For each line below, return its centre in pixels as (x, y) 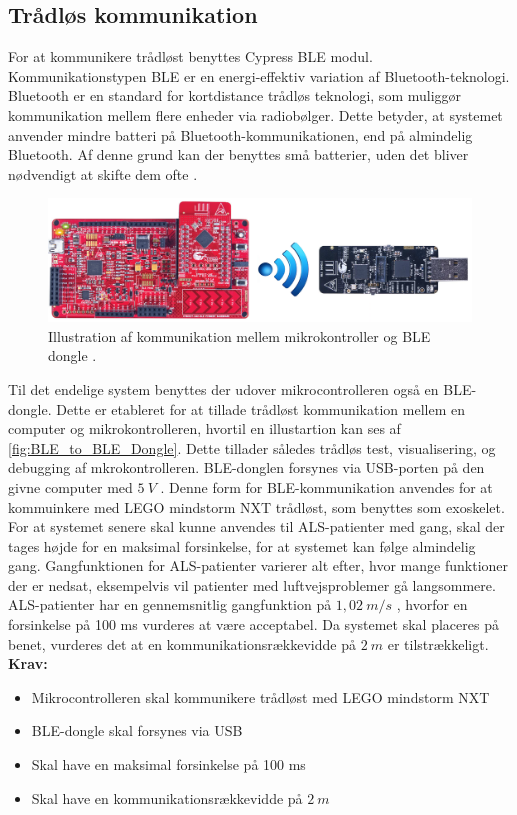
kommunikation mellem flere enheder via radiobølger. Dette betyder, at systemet (255, 114)
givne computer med (70, 486)
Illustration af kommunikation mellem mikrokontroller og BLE (239, 335)
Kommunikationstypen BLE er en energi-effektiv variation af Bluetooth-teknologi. (259, 75)
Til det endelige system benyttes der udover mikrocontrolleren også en (223, 388)
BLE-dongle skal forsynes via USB (137, 730)
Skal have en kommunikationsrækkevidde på (167, 797)
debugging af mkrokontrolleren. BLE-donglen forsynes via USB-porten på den (246, 467)
